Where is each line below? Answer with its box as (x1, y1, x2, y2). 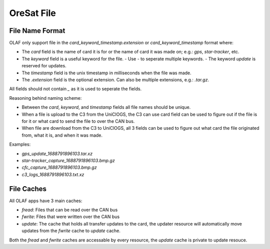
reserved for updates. (21, 63, 67, 69)
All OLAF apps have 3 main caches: (9, 198, 82, 204)
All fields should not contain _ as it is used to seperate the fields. (9, 86, 142, 92)
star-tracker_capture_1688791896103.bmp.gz (21, 157, 115, 163)
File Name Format (9, 26, 65, 35)
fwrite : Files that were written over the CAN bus (21, 214, 120, 220)
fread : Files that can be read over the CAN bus (21, 207, 118, 213)
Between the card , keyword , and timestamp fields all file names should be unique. (21, 104, 191, 110)
